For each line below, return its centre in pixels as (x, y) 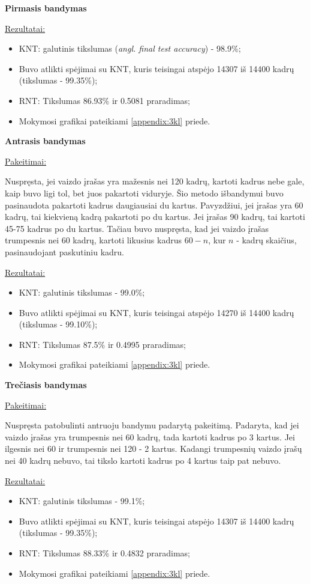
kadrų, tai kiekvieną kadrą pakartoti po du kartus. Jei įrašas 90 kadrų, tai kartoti (155, 217)
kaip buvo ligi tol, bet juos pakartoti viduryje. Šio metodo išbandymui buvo (144, 193)
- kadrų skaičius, (267, 240)
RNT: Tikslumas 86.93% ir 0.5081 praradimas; (105, 100)
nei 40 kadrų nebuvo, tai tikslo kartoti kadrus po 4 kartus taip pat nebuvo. (143, 461)
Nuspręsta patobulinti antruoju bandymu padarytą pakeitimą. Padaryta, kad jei (152, 425)
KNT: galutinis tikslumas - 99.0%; (82, 292)
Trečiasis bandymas (46, 385)
